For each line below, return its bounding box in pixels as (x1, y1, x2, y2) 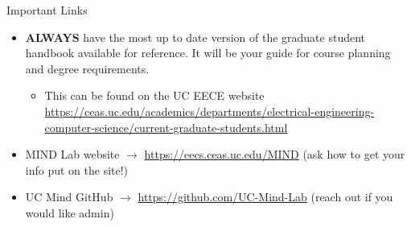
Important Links (6, 2, 88, 18)
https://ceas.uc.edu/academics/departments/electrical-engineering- (44, 102, 375, 119)
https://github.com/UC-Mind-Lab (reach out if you (138, 188, 393, 205)
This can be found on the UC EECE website (44, 87, 265, 104)
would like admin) (25, 204, 114, 221)
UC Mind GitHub (25, 188, 113, 205)
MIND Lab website (25, 146, 120, 163)
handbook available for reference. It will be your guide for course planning (25, 44, 391, 61)
